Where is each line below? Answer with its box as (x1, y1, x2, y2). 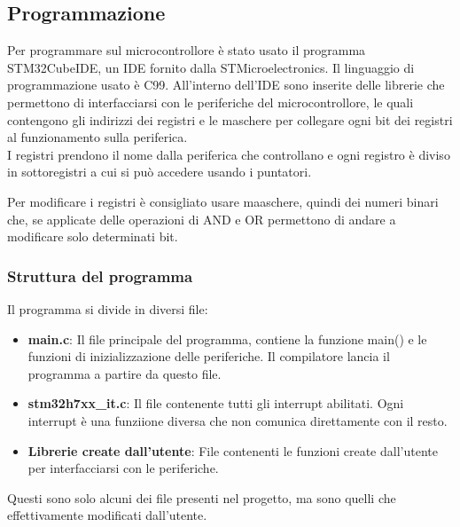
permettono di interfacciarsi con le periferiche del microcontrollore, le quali (7, 92, 414, 111)
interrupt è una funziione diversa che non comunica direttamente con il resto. (27, 411, 448, 429)
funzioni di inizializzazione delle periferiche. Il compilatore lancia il (27, 347, 390, 366)
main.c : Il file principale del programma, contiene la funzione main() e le (27, 329, 427, 348)
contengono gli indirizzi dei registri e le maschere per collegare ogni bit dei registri (7, 110, 453, 129)
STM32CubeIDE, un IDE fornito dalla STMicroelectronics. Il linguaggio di (7, 58, 415, 76)
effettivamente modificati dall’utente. (7, 506, 207, 524)
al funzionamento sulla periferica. (7, 128, 188, 146)
